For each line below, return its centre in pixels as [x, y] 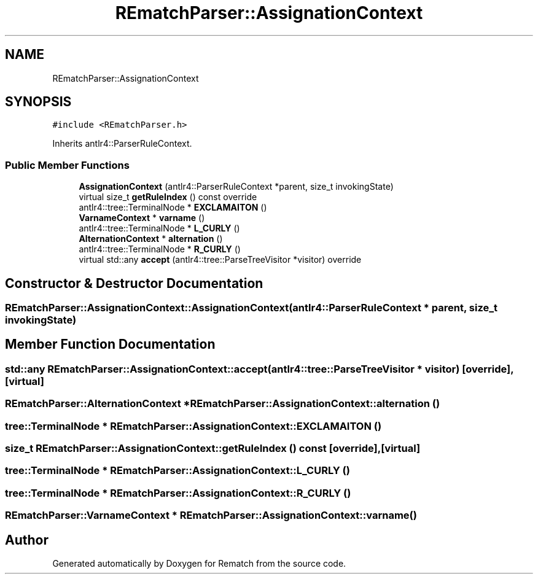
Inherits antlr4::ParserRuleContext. [122, 144]
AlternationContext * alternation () [151, 239]
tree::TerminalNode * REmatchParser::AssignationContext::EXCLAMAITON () [193, 426]
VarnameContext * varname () [142, 218]
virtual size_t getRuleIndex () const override [168, 197]
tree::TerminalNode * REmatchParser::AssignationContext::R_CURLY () [178, 493]
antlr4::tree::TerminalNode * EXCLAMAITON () [173, 208]
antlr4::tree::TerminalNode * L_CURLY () [159, 228]
